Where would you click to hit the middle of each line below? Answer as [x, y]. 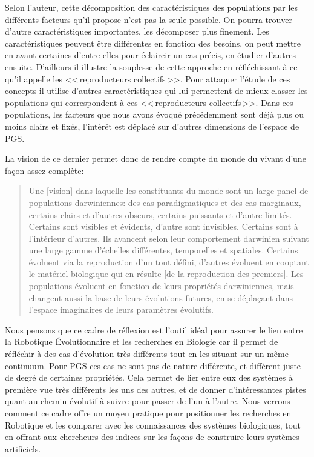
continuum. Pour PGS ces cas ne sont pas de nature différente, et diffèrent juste [153, 365]
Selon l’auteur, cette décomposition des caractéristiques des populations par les [152, 7]
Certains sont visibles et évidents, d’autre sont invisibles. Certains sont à [163, 226]
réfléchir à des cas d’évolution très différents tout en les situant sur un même [147, 354]
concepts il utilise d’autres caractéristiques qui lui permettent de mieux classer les [156, 91]
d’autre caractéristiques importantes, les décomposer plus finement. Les [137, 31]
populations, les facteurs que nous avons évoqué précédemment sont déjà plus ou [155, 114]
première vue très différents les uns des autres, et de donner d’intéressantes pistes [155, 389]
